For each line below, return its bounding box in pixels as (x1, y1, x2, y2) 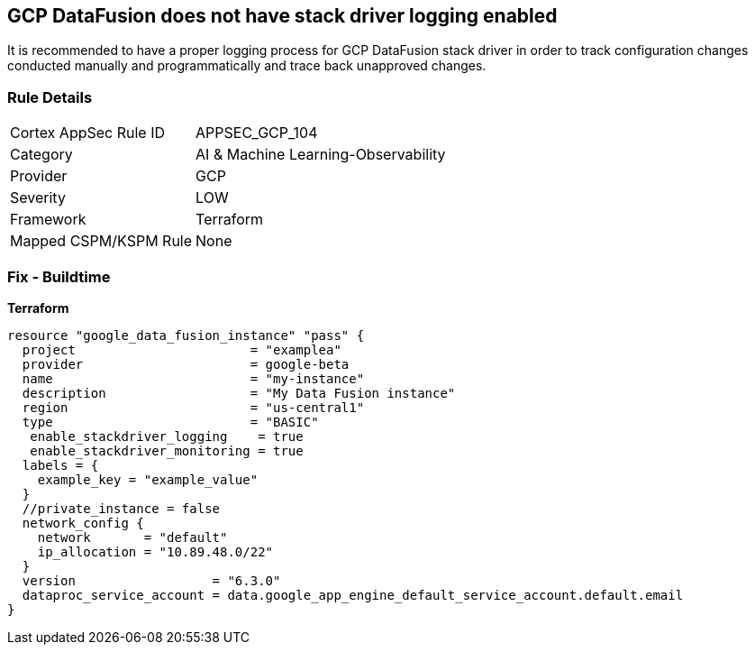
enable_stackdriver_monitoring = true (30, 443, 304, 458)
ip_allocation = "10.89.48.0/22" (37, 544, 274, 559)
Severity (10, 188, 66, 207)
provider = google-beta (22, 356, 350, 372)
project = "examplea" (22, 342, 341, 357)
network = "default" (37, 529, 228, 545)
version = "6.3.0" (22, 573, 281, 588)
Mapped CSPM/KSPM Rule (10, 232, 193, 251)
